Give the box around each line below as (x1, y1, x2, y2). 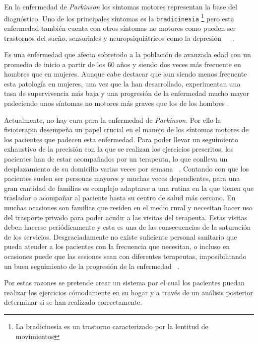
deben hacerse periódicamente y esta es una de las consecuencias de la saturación (4, 222, 251, 232)
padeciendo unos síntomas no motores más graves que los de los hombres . (4, 98, 229, 108)
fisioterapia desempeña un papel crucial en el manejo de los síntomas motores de (4, 124, 249, 135)
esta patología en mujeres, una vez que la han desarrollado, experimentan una (4, 78, 241, 88)
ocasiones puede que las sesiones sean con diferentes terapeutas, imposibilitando (4, 251, 247, 261)
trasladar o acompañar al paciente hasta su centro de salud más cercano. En (4, 192, 236, 203)
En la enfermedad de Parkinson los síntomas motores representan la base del (4, 1, 237, 11)
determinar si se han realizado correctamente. (4, 297, 142, 307)
